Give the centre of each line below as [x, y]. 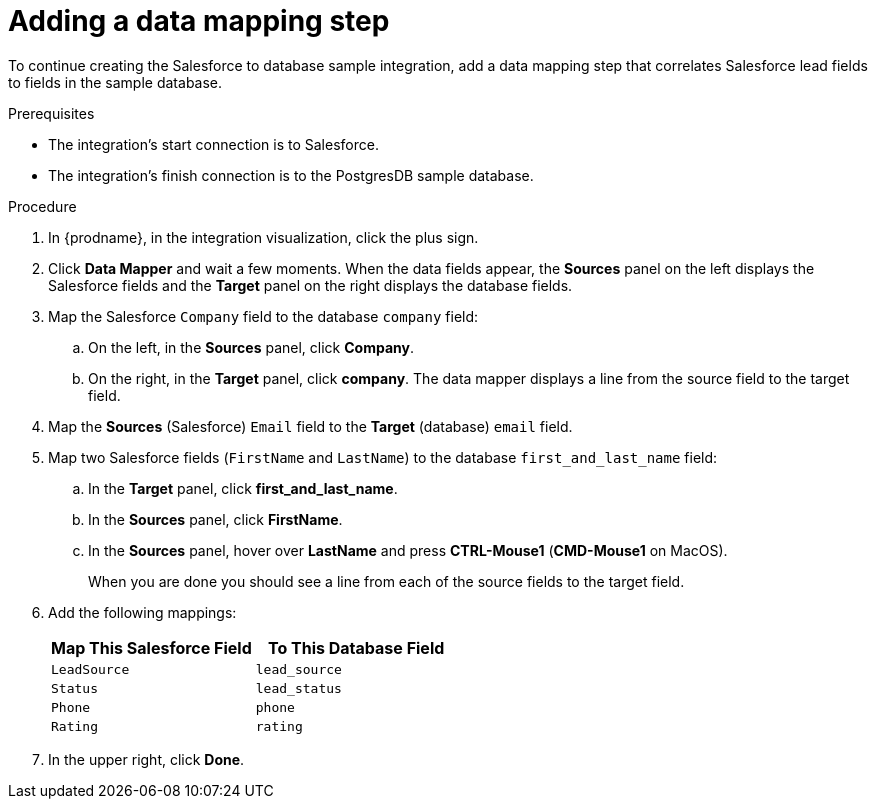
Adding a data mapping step [199, 21]
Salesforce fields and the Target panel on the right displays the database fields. [310, 285]
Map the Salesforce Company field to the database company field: [263, 316]
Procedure [42, 206]
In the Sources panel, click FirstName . [215, 519]
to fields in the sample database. [115, 82]
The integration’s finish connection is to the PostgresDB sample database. [291, 175]
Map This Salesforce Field [151, 647]
